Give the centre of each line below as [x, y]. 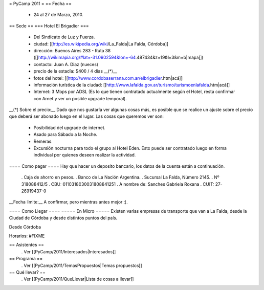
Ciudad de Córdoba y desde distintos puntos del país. [63, 218]
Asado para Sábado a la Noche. [66, 134]
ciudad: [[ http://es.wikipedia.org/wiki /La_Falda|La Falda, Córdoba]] [101, 44]
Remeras [42, 141]
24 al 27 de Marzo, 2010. [58, 15]
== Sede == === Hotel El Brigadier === [49, 26]
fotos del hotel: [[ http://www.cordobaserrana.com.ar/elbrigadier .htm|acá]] [108, 78]
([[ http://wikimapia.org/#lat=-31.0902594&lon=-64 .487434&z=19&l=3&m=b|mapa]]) [119, 57]
